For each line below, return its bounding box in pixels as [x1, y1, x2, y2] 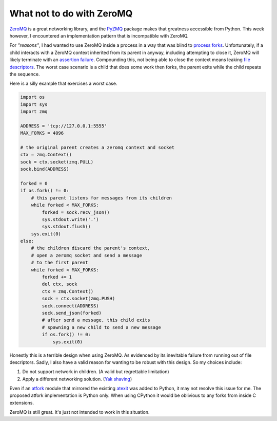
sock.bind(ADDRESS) [20, 166, 69, 172]
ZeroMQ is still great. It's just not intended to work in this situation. [9, 409, 150, 415]
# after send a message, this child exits [42, 317, 151, 323]
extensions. [9, 399, 34, 406]
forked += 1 [42, 274, 72, 280]
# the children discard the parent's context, [31, 245, 151, 251]
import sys [20, 101, 48, 107]
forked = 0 [20, 180, 48, 186]
